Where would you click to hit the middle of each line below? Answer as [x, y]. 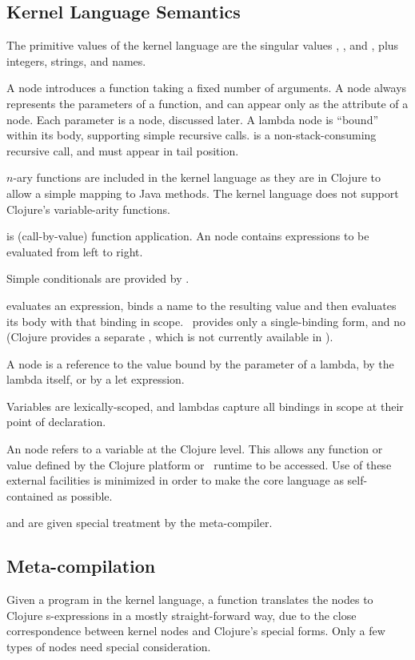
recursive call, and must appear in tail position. [123, 150]
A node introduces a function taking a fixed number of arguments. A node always [207, 88]
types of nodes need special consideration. [109, 647]
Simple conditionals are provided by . [98, 278]
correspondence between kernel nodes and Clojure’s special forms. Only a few [196, 631]
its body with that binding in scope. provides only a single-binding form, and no [206, 321]
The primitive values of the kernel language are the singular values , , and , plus [203, 45]
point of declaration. [56, 422]
